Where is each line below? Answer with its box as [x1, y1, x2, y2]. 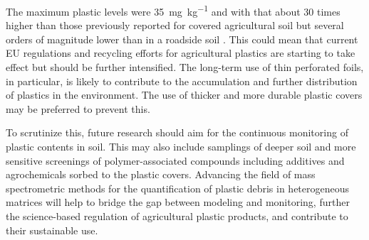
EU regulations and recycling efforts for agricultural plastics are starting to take [6, 45, 355, 60]
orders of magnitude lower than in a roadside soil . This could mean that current [6, 31, 358, 46]
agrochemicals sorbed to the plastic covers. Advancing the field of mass [6, 167, 316, 182]
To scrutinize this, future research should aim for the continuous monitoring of [6, 125, 348, 140]
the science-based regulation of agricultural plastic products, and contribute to [6, 208, 348, 223]
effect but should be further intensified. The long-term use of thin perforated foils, [6, 60, 364, 75]
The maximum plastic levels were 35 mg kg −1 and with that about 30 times [6, 2, 341, 18]
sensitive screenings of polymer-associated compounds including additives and [6, 153, 345, 168]
